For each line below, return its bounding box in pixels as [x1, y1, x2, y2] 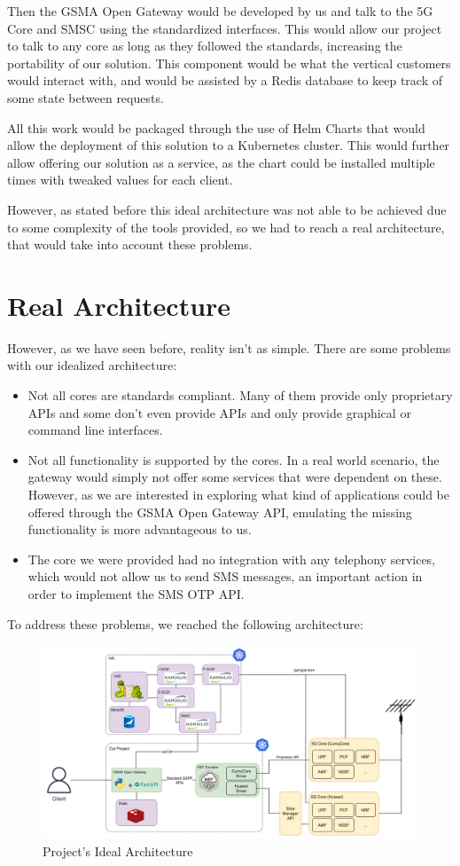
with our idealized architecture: [7, 356, 177, 374]
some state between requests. [7, 88, 164, 106]
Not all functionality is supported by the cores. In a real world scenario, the [27, 450, 440, 468]
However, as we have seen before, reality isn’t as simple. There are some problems [7, 338, 451, 357]
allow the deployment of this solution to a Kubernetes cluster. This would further [7, 136, 450, 154]
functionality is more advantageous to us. [27, 520, 252, 539]
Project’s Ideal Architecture [43, 841, 193, 860]
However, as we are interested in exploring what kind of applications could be [27, 485, 450, 503]
